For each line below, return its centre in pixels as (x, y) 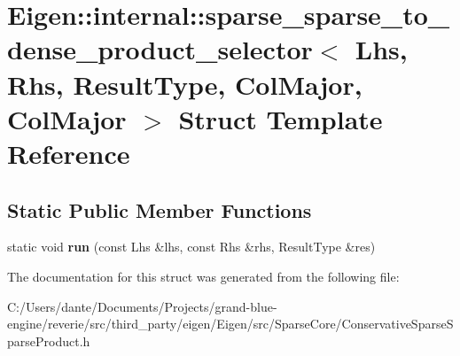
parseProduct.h (49, 341)
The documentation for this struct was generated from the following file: (203, 276)
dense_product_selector (160, 49)
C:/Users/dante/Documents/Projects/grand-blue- (142, 306)
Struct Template (281, 118)
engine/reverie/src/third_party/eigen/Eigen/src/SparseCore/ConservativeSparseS (230, 324)
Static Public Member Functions (160, 209)
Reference (69, 153)
